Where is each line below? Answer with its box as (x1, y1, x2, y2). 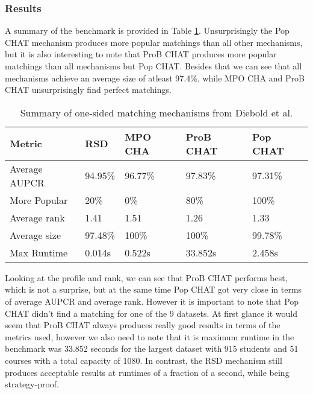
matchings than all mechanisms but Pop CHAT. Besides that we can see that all (5, 60, 302, 72)
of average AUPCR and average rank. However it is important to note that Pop (5, 294, 299, 307)
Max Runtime (10, 245, 68, 259)
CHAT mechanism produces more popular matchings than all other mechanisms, (5, 36, 303, 48)
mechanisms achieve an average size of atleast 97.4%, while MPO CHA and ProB (5, 71, 305, 84)
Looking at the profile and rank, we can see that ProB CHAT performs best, (5, 271, 288, 284)
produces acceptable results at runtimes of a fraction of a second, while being (5, 366, 290, 378)
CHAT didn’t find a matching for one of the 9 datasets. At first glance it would (5, 307, 298, 319)
